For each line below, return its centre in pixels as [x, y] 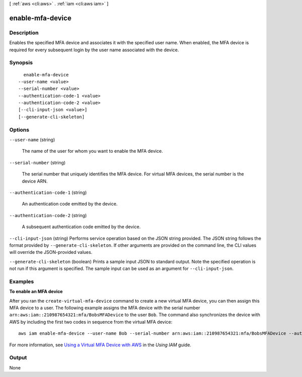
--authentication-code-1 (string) [48, 192]
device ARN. [35, 181]
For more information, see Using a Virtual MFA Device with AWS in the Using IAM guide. [100, 345]
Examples [22, 281]
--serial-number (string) [37, 162]
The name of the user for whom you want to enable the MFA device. [92, 151]
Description [24, 33]
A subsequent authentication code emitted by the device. [81, 227]
